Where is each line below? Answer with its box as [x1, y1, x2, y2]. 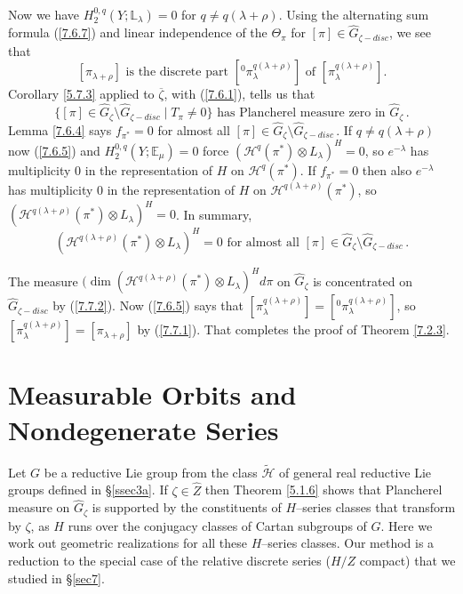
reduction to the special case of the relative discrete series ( [8, 551, 331, 569]
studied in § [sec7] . [8, 568, 105, 587]
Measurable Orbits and [8, 376, 297, 413]
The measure [8, 271, 78, 290]
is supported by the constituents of [92, 498, 282, 517]
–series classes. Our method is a [261, 534, 435, 552]
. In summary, [175, 205, 252, 223]
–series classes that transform [296, 498, 456, 517]
